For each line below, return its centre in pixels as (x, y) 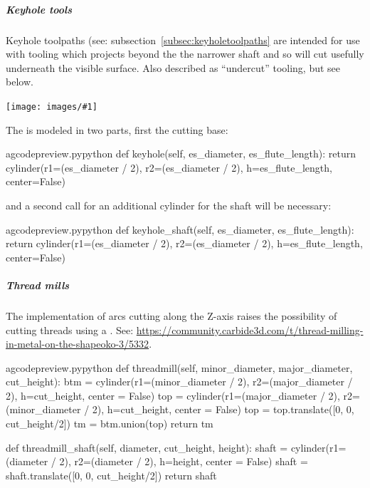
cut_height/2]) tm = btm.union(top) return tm (110, 424)
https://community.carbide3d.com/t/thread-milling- (250, 329)
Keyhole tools (39, 9)
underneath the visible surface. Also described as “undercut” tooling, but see (173, 67)
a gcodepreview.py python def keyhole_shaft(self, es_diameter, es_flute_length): (180, 229)
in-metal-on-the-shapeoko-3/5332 (78, 344)
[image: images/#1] (52, 107)
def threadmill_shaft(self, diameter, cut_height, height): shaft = (147, 447)
